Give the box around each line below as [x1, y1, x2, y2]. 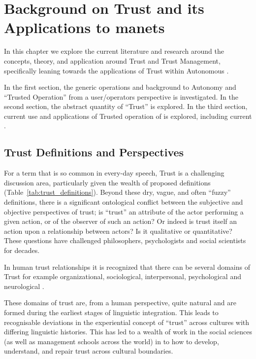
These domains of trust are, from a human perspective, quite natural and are [4, 297, 236, 308]
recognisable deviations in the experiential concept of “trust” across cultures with [4, 317, 250, 327]
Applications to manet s [4, 17, 165, 37]
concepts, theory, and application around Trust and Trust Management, [4, 55, 221, 66]
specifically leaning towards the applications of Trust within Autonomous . [4, 65, 229, 75]
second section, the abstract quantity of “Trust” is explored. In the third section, [4, 101, 248, 111]
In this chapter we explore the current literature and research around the [4, 46, 224, 56]
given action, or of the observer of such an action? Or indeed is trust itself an [4, 216, 237, 226]
